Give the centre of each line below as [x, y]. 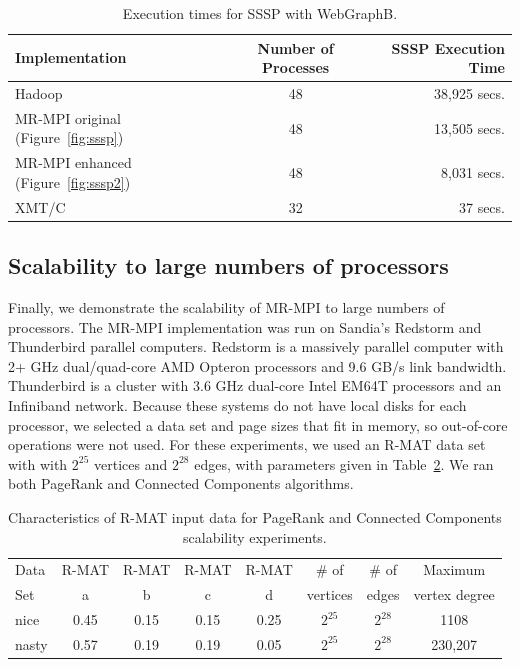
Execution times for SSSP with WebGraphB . [260, 13]
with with [38, 463]
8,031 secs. [473, 172]
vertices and [131, 463]
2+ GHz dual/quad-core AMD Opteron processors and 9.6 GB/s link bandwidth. [257, 365]
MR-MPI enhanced [73, 162]
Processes [296, 67]
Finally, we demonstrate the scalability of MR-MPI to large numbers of [226, 307]
